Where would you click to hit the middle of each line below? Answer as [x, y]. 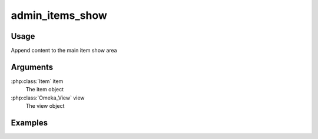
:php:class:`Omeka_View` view [48, 98]
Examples [29, 123]
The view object [45, 106]
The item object [45, 90]
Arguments [32, 67]
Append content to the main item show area [64, 51]
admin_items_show [59, 15]
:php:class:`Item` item [37, 81]
